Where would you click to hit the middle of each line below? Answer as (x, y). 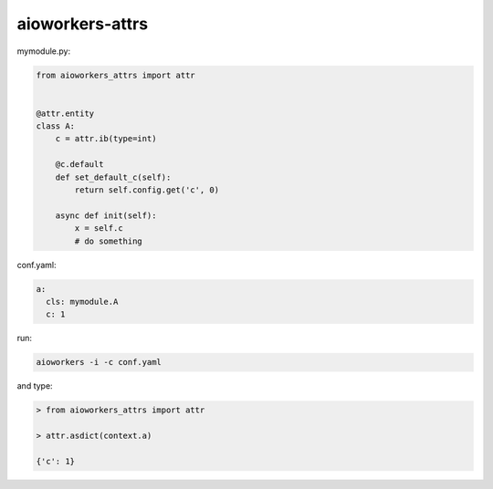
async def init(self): (106, 215)
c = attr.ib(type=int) (106, 139)
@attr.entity (65, 113)
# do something (109, 241)
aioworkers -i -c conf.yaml (99, 362)
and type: (35, 386)
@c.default (79, 165)
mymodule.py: (44, 51)
